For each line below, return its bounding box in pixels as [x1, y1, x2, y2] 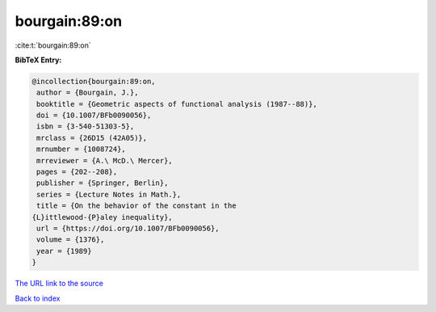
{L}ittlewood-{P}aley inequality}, [31, 213, 173, 221]
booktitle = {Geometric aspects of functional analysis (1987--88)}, [36, 99, 318, 108]
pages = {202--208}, [36, 167, 118, 177]
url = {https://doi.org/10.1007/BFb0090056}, [36, 224, 220, 233]
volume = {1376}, [36, 235, 105, 244]
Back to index [15, 293, 61, 303]
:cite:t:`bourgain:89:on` [15, 40, 92, 50]
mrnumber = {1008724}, [36, 145, 127, 154]
